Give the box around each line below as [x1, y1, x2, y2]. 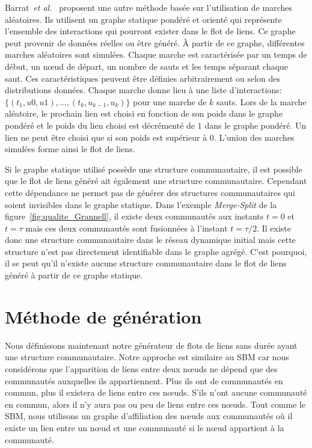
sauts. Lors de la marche [216, 95, 307, 108]
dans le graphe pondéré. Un [204, 118, 307, 131]
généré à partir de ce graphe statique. [5, 269, 143, 281]
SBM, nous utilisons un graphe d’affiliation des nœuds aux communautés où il [5, 410, 293, 422]
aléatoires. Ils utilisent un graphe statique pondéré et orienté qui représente [5, 13, 282, 25]
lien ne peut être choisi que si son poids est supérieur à [5, 130, 207, 143]
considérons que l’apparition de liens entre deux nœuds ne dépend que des [5, 362, 278, 375]
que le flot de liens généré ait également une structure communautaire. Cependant [5, 174, 307, 187]
